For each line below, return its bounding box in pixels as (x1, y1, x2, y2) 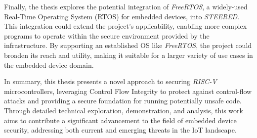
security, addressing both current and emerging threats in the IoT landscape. (4, 125, 237, 135)
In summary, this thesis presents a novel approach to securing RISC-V (4, 76, 217, 87)
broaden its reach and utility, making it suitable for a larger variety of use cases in (4, 49, 253, 60)
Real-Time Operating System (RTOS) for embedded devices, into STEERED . (4, 11, 240, 21)
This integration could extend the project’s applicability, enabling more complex (4, 21, 247, 31)
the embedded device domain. (4, 59, 94, 70)
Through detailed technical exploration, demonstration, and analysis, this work (4, 105, 243, 115)
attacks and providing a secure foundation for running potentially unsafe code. (4, 95, 242, 106)
